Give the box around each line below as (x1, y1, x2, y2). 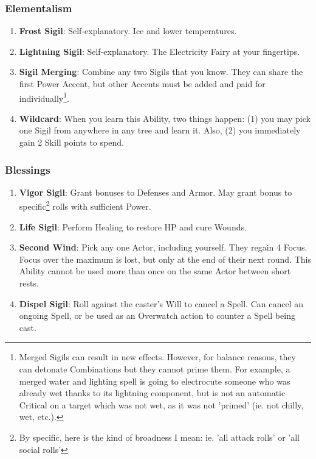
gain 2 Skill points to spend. (19, 136, 124, 149)
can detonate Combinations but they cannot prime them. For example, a (19, 363, 290, 375)
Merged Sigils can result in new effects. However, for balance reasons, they (19, 350, 296, 363)
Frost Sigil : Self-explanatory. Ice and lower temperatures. (19, 24, 237, 37)
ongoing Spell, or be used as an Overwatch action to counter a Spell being (19, 309, 295, 322)
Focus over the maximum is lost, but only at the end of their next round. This (19, 252, 311, 265)
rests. (19, 277, 39, 290)
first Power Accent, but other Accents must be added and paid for (19, 77, 266, 90)
